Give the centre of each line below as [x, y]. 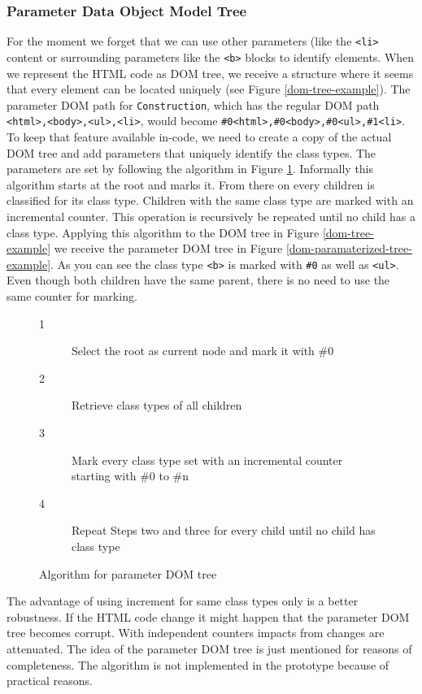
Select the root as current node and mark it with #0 [203, 351]
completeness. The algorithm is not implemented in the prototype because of [198, 664]
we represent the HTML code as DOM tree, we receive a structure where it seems [210, 73]
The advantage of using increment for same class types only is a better [183, 601]
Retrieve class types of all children [157, 405]
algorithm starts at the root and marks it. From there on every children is [191, 184]
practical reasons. [50, 681]
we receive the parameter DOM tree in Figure [168, 248]
